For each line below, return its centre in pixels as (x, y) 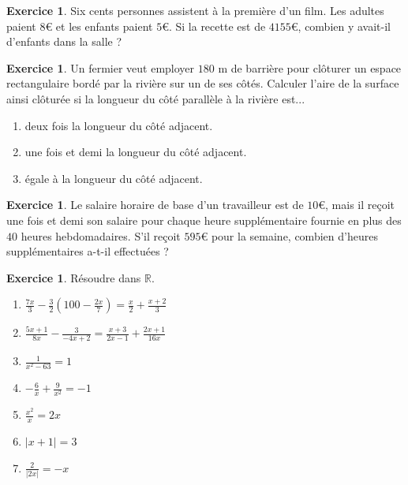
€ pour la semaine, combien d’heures (289, 235)
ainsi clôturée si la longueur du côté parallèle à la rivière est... (156, 98)
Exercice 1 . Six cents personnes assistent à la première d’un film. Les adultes (195, 10)
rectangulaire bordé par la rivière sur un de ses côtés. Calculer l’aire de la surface (203, 83)
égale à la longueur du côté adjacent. (114, 178)
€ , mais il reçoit (357, 205)
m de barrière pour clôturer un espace (310, 67)
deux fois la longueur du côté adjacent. (119, 125)
